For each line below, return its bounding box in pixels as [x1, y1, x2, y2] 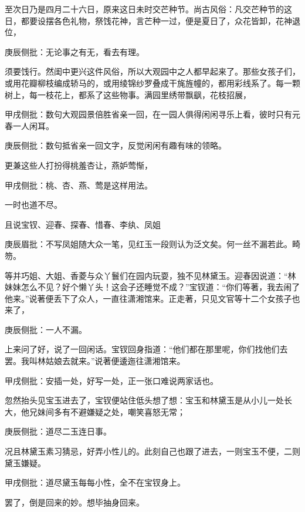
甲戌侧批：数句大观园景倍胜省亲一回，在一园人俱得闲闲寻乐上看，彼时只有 [5, 108, 292, 120]
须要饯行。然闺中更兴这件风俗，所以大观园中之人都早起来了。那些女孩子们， [5, 65, 300, 78]
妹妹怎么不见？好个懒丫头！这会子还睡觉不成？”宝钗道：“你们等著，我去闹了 [5, 281, 300, 293]
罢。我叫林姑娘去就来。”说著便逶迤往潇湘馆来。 [5, 355, 185, 367]
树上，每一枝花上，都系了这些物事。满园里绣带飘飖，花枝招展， [5, 88, 251, 100]
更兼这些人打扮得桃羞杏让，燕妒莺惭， [5, 159, 152, 171]
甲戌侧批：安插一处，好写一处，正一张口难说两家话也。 [5, 374, 218, 386]
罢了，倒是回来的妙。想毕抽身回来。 [5, 496, 144, 508]
